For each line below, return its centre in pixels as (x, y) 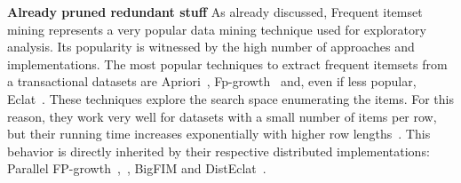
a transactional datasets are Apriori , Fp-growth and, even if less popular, (212, 81)
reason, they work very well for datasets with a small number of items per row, (222, 116)
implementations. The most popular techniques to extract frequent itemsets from (227, 64)
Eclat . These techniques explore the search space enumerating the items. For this (231, 98)
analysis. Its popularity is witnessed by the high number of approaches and (211, 47)
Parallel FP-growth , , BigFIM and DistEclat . (137, 168)
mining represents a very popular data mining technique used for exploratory (217, 29)
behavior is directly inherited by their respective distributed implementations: (219, 151)
